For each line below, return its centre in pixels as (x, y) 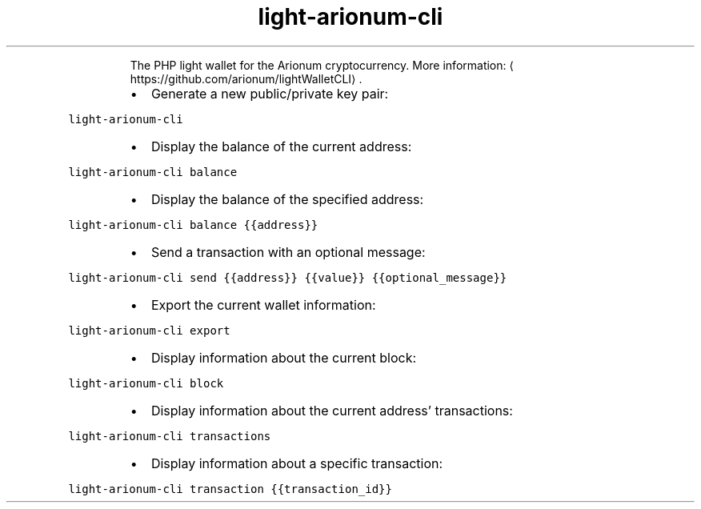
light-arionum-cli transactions (170, 436)
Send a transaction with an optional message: (288, 252)
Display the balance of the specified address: (287, 199)
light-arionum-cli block (146, 383)
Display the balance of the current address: (281, 146)
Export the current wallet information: (263, 305)
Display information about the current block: (284, 357)
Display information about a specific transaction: (297, 463)
